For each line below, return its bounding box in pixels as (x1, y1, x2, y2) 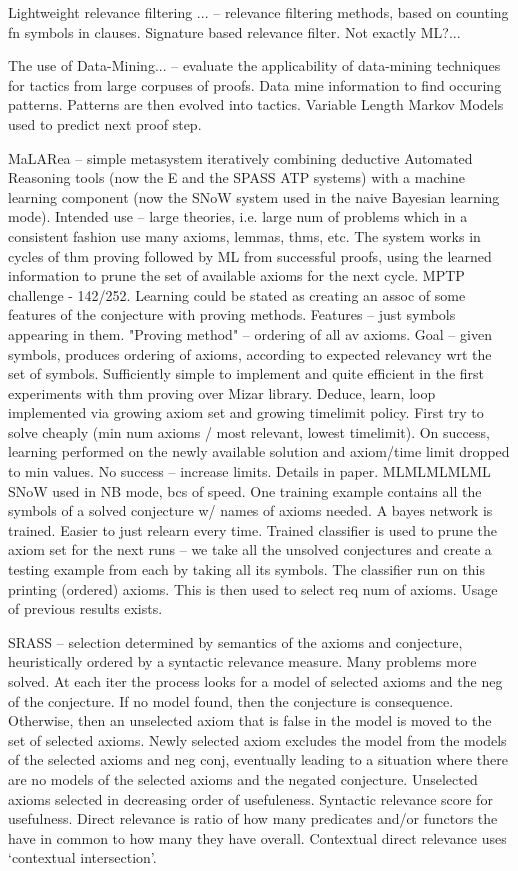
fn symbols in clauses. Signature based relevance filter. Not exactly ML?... (8, 21, 461, 42)
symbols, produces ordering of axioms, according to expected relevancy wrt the (8, 343, 492, 364)
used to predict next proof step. (8, 113, 202, 134)
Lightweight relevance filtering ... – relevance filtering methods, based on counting (8, 2, 509, 22)
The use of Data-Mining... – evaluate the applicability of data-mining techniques (8, 55, 501, 76)
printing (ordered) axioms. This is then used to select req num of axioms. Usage (8, 578, 498, 599)
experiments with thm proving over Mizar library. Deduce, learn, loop (8, 382, 436, 403)
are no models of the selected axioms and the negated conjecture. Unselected (8, 768, 478, 789)
